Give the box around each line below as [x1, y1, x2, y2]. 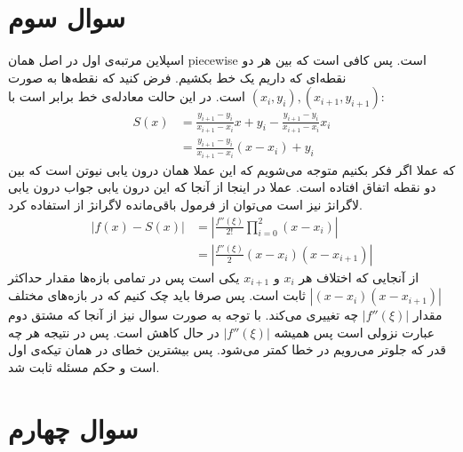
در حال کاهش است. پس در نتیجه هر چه [8, 322, 220, 341]
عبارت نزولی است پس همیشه [274, 322, 435, 341]
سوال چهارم [8, 409, 139, 446]
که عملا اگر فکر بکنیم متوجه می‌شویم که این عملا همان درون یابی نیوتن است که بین [8, 160, 456, 178]
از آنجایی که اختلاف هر [299, 267, 419, 286]
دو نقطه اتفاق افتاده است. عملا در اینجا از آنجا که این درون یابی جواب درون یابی [8, 178, 436, 196]
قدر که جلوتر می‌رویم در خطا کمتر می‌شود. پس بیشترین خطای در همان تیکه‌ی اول [8, 340, 447, 359]
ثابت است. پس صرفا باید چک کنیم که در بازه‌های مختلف [8, 286, 306, 305]
